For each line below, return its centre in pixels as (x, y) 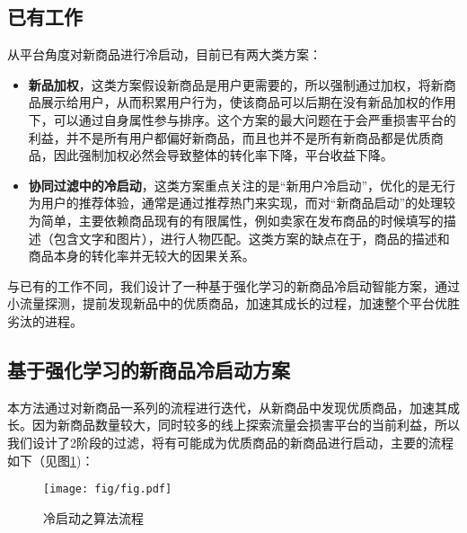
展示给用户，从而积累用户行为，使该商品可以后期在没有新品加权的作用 (248, 102)
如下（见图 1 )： (51, 460)
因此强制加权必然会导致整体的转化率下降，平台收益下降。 (223, 155)
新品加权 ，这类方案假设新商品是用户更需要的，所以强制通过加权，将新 (236, 84)
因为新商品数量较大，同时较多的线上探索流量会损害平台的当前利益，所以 (246, 425)
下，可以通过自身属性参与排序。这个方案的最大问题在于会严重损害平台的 (242, 119)
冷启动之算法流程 (93, 517)
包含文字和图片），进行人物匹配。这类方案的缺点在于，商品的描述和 (251, 238)
